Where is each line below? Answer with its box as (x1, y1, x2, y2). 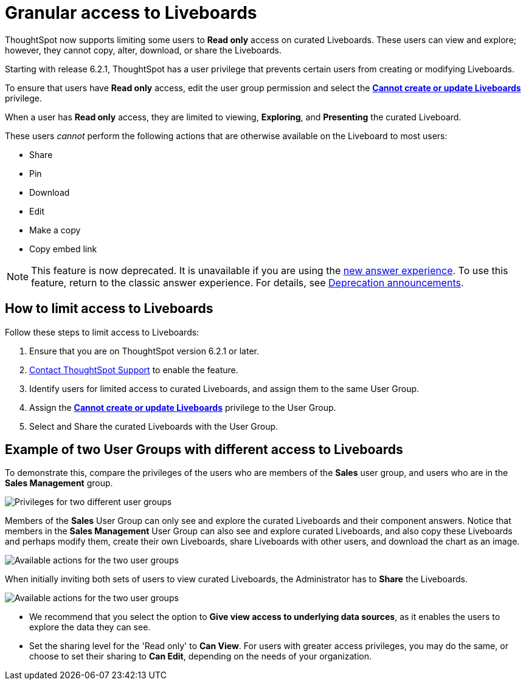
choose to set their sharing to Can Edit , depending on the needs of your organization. (29, 651, 372, 662)
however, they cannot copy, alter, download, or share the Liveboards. (5, 44, 282, 55)
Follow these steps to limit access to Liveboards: (5, 326, 199, 337)
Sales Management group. (5, 478, 113, 489)
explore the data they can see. (29, 622, 151, 633)
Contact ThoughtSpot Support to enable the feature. (29, 364, 238, 375)
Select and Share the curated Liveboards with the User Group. (29, 421, 279, 432)
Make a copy (29, 224, 81, 235)
